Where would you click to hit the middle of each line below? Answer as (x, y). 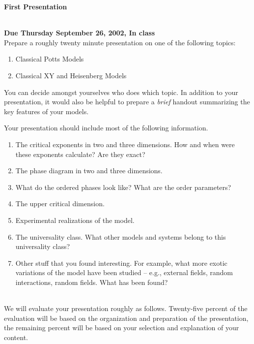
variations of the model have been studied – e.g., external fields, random (124, 272)
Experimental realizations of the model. (75, 220)
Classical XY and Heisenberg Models (71, 75)
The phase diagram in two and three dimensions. (89, 171)
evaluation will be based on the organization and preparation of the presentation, (126, 318)
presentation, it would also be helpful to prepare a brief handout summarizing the (127, 102)
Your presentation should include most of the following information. (106, 128)
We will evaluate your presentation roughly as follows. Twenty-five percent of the (126, 308)
